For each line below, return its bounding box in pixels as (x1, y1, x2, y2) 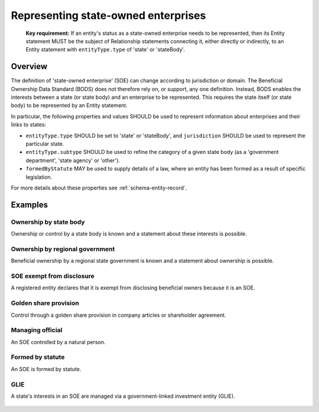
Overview (11, 62, 48, 72)
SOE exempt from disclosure (11, 272, 95, 280)
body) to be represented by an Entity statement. (11, 102, 128, 109)
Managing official (11, 326, 63, 334)
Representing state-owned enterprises (11, 9, 206, 22)
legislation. (25, 173, 53, 181)
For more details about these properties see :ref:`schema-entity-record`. (11, 184, 187, 191)
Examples (11, 199, 48, 210)
